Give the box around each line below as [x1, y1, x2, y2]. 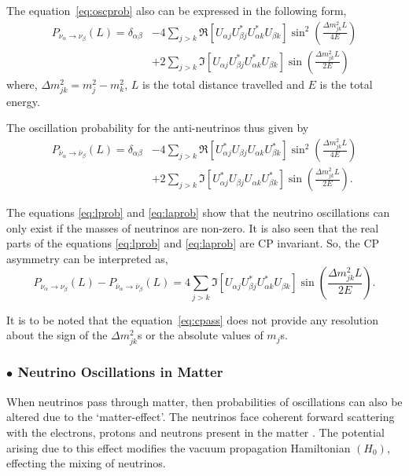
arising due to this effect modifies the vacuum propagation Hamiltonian [6, 439, 351, 456]
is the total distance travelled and [142, 75, 304, 92]
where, [6, 75, 38, 92]
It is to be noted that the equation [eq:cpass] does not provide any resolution [6, 311, 378, 328]
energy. [6, 93, 40, 109]
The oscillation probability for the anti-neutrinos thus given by [6, 119, 309, 136]
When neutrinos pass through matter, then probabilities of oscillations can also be [6, 393, 403, 409]
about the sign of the [6, 327, 108, 343]
